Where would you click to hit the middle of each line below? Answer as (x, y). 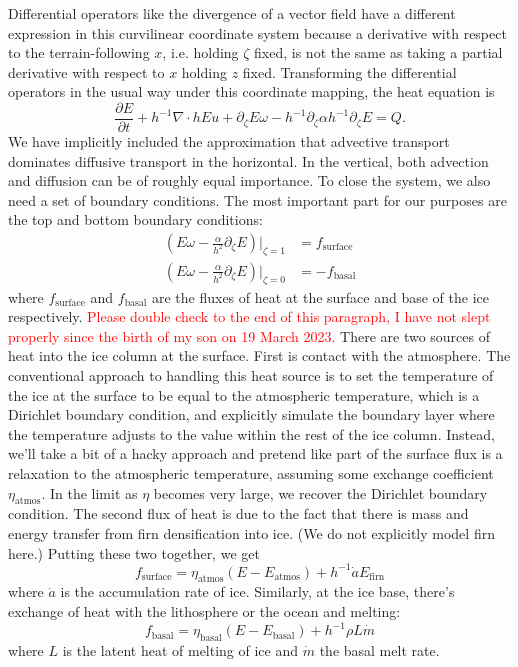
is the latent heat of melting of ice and (180, 649)
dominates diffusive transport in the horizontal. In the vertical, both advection (248, 160)
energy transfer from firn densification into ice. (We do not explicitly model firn (251, 532)
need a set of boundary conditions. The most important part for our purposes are (257, 199)
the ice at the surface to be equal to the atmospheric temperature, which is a (244, 394)
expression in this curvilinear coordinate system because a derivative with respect (257, 32)
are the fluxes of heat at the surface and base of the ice (320, 296)
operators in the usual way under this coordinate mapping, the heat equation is (251, 91)
